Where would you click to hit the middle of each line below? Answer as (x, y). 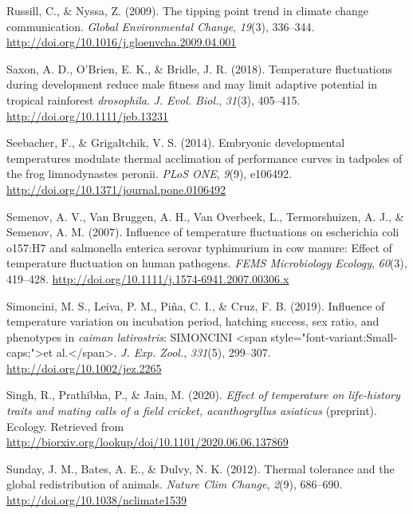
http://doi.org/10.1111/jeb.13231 (88, 115)
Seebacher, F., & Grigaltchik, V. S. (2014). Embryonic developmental (176, 142)
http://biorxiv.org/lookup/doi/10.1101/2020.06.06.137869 (147, 442)
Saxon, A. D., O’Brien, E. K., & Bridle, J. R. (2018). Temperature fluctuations (200, 68)
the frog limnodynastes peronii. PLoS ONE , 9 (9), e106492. (149, 174)
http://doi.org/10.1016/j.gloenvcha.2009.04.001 (122, 42)
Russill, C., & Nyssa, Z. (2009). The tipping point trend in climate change (187, 10)
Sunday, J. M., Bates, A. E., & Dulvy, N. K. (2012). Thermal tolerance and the (201, 468)
